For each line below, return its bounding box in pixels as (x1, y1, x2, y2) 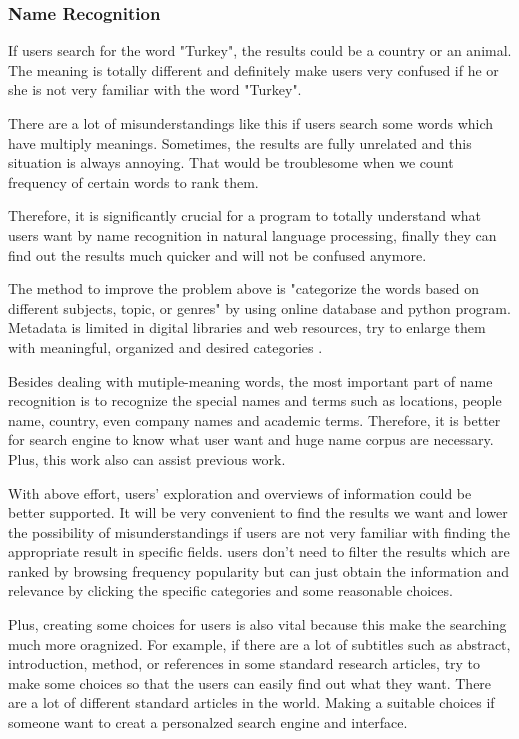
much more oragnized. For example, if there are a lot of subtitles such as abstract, (8, 633, 511, 654)
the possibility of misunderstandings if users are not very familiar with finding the (8, 521, 511, 542)
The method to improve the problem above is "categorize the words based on (8, 278, 480, 299)
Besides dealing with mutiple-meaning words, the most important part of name (8, 370, 493, 391)
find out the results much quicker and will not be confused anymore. (8, 244, 427, 265)
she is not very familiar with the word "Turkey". (8, 79, 302, 100)
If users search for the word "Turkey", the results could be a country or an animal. (8, 40, 512, 61)
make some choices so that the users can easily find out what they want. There (8, 672, 492, 693)
